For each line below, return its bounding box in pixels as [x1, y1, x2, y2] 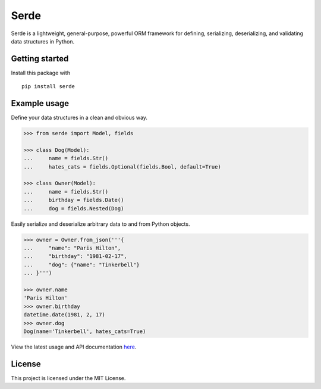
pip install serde [21, 83, 75, 90]
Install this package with [11, 69, 71, 76]
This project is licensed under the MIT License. [11, 374, 126, 381]
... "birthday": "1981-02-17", [23, 253, 127, 260]
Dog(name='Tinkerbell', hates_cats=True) [23, 328, 146, 335]
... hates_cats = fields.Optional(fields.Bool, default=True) [23, 163, 221, 170]
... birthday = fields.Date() [23, 197, 124, 204]
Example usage [11, 98, 70, 108]
